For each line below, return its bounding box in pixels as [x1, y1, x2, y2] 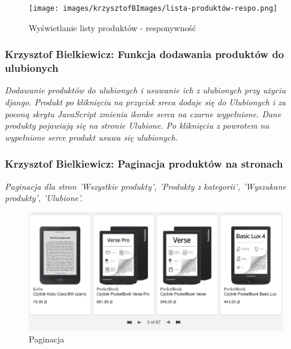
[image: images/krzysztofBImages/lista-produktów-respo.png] [29, 4, 278, 13]
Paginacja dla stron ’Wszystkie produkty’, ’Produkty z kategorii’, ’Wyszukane [5, 180, 286, 192]
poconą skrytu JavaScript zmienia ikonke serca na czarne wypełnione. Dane [5, 107, 281, 120]
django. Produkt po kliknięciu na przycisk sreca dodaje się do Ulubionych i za [5, 95, 286, 108]
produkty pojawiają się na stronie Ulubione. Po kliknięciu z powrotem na [5, 119, 269, 132]
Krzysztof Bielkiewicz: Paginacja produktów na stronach [5, 156, 283, 171]
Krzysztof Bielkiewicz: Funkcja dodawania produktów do [5, 47, 284, 62]
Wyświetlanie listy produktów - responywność [29, 21, 196, 34]
